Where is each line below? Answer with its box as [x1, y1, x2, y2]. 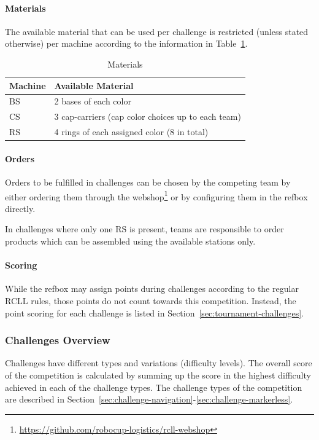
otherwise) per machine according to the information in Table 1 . [5, 37, 248, 50]
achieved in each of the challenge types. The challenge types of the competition [5, 380, 302, 393]
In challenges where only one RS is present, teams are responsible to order [5, 222, 284, 235]
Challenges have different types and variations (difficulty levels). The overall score [5, 356, 312, 369]
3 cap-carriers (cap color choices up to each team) [54, 110, 241, 123]
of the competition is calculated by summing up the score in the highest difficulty [5, 369, 311, 382]
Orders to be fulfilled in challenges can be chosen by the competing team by [5, 176, 291, 188]
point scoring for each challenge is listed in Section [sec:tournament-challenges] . [5, 306, 304, 319]
